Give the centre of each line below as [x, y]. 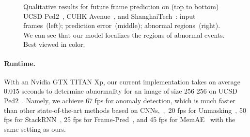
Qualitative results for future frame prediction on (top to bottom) [121, 6]
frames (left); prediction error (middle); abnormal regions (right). [122, 25]
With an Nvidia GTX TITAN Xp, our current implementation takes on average [122, 81]
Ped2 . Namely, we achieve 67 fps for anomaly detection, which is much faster [120, 100]
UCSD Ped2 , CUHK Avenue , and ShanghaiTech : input [109, 16]
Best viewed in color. [54, 44]
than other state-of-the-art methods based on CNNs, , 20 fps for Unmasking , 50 [125, 110]
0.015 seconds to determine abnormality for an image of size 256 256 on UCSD [121, 91]
